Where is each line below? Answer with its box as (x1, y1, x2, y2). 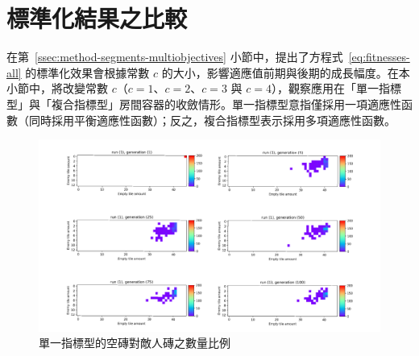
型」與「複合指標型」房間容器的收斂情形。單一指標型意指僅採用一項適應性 (6, 95, 401, 112)
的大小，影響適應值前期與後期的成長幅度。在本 (161, 64, 410, 81)
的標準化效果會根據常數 (25, 64, 150, 81)
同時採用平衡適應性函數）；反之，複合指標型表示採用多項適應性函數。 (28, 111, 396, 128)
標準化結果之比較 (6, 2, 188, 35)
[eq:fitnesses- (348, 48, 410, 65)
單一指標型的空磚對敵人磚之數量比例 (39, 334, 230, 351)
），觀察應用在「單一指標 (271, 80, 401, 97)
